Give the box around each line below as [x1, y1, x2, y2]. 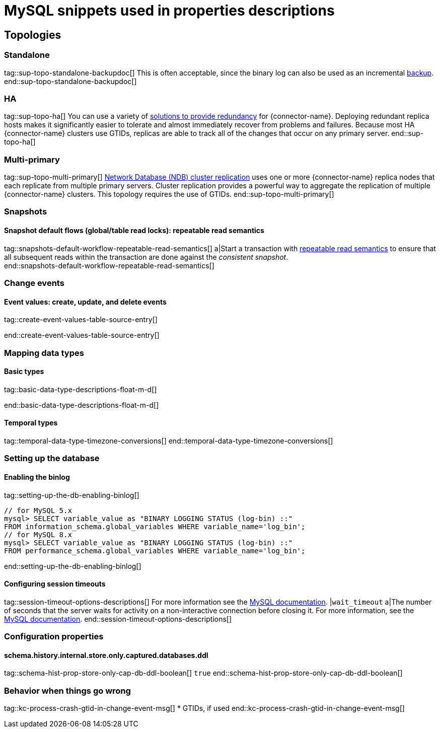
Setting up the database [4, 453, 100, 464]
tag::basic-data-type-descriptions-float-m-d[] [4, 385, 157, 394]
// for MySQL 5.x [4, 506, 72, 515]
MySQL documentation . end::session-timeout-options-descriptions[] [4, 614, 232, 623]
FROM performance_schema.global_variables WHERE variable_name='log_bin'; [4, 546, 306, 555]
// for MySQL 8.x [4, 530, 72, 539]
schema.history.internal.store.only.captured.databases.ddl [4, 650, 208, 660]
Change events [4, 278, 64, 288]
